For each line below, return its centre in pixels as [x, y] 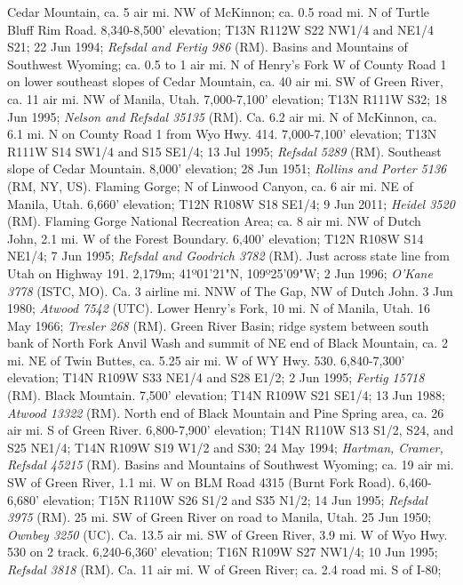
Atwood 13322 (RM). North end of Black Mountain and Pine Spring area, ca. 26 [226, 412]
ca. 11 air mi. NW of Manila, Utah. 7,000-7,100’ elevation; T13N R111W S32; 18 [227, 98]
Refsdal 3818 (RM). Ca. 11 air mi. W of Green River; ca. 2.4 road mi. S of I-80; [224, 569]
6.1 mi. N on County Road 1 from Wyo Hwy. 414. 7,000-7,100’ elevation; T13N [222, 134]
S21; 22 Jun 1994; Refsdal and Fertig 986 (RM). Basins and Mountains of [208, 47]
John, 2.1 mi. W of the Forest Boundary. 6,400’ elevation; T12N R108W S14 [216, 238]
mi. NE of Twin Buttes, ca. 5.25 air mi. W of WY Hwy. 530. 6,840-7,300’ [206, 360]
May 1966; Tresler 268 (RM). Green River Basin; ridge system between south [218, 325]
